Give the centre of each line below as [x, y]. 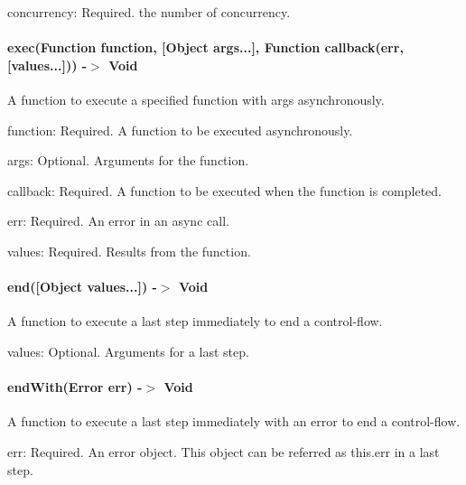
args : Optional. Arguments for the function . [128, 160]
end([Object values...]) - [82, 287]
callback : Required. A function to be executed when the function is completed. [224, 190]
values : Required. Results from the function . [129, 251]
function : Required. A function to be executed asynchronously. [180, 130]
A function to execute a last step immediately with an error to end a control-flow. [234, 421]
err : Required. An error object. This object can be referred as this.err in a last [224, 451]
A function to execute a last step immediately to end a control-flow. [195, 321]
